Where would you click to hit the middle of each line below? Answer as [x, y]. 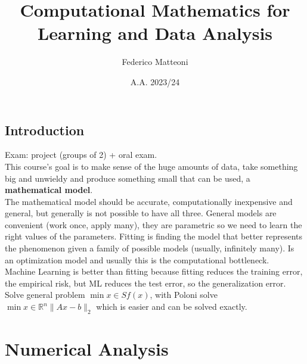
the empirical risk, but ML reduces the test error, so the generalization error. [145, 283]
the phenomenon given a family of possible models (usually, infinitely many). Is [150, 248]
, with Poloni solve [184, 295]
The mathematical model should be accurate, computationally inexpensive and [149, 201]
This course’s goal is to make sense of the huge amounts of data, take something [151, 166]
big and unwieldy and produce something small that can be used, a [128, 178]
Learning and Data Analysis [155, 33]
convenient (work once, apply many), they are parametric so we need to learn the [153, 224]
